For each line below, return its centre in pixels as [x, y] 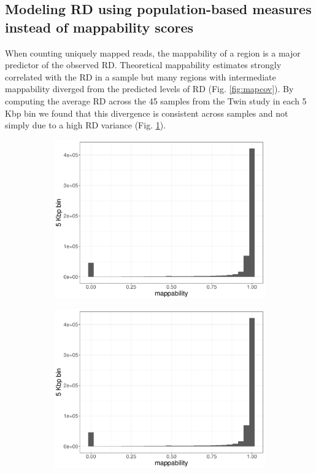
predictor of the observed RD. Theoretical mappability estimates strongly [143, 65]
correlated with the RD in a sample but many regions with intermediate [141, 76]
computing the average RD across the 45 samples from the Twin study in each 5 [156, 100]
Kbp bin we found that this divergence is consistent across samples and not [147, 113]
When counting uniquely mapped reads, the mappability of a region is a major [153, 53]
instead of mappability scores [99, 27]
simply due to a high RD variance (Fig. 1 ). [86, 125]
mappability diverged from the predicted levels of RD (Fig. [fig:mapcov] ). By [149, 89]
